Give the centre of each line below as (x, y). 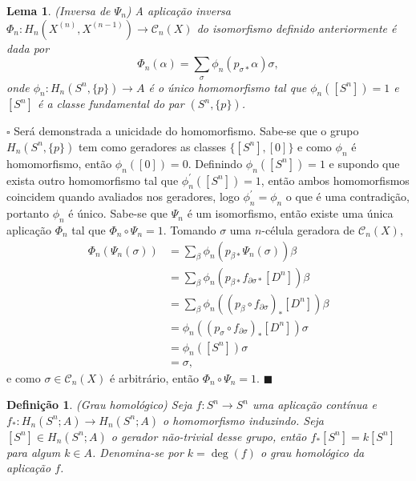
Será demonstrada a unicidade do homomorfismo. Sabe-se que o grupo (186, 131)
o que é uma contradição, (347, 196)
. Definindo (215, 163)
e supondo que (364, 163)
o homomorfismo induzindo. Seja (244, 420)
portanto (28, 213)
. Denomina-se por (138, 452)
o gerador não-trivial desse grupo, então (209, 436)
